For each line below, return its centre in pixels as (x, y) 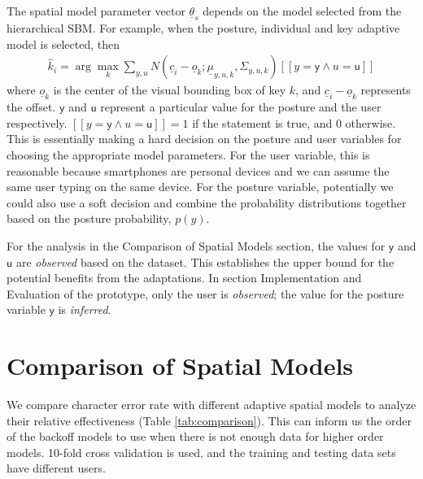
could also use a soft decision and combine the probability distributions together (207, 202)
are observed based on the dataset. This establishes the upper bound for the (205, 261)
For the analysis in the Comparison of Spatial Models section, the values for (196, 246)
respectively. (37, 122)
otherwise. (371, 122)
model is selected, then (63, 44)
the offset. (31, 107)
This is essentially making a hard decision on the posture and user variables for (204, 139)
